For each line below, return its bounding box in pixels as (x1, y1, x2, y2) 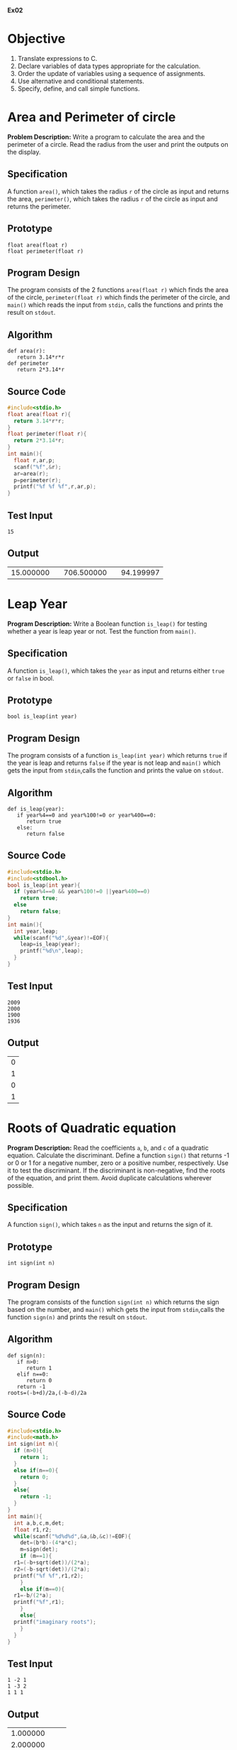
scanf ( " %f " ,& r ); (13, 464, 62, 471)
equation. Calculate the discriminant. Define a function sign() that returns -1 (7, 1151, 230, 1160)
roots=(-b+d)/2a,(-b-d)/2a (7, 1389, 87, 1396)
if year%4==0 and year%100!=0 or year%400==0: (16, 812, 157, 819)
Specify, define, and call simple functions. (17, 84, 140, 93)
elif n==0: (16, 1371, 50, 1378)
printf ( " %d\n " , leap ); (20, 948, 83, 955)
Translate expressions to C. (17, 54, 98, 62)
